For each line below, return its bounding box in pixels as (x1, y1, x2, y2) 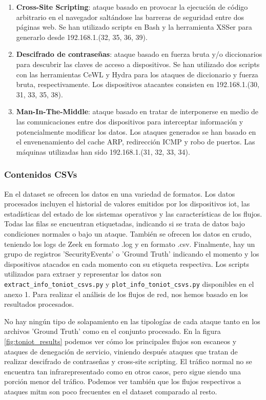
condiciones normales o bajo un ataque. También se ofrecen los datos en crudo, (4, 228, 252, 239)
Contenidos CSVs (4, 168, 77, 181)
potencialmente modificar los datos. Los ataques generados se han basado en (16, 126, 256, 137)
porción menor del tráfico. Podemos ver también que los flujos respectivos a (4, 376, 241, 387)
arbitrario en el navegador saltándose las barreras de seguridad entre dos (16, 11, 244, 22)
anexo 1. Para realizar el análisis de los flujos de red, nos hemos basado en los (4, 288, 248, 299)
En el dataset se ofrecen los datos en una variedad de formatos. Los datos (4, 188, 235, 199)
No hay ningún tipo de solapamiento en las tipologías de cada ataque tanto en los (4, 315, 260, 326)
